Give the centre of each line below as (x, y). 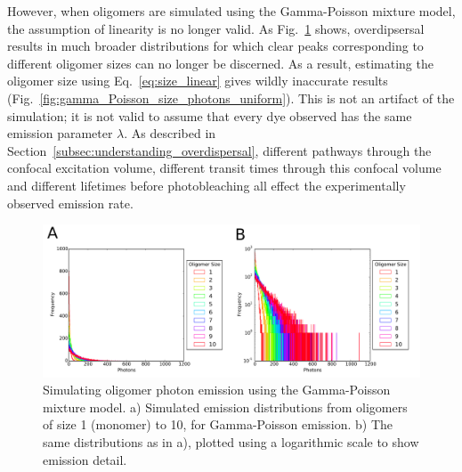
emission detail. (85, 459)
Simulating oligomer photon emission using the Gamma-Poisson (217, 390)
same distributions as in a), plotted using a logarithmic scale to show (231, 441)
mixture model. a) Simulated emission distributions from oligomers (225, 407)
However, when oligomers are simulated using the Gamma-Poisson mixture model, (231, 11)
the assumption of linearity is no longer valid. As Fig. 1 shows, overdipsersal (216, 28)
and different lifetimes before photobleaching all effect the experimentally (207, 185)
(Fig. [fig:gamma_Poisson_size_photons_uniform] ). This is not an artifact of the (231, 98)
